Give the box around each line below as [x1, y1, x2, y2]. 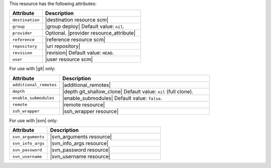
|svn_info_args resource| [50, 140, 109, 147]
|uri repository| [45, 43, 80, 50]
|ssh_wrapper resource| [62, 108, 119, 115]
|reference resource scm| [45, 36, 105, 43]
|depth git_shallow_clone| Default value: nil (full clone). [62, 88, 193, 95]
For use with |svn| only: [9, 117, 58, 123]
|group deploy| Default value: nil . [45, 23, 125, 30]
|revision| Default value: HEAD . [45, 49, 114, 56]
